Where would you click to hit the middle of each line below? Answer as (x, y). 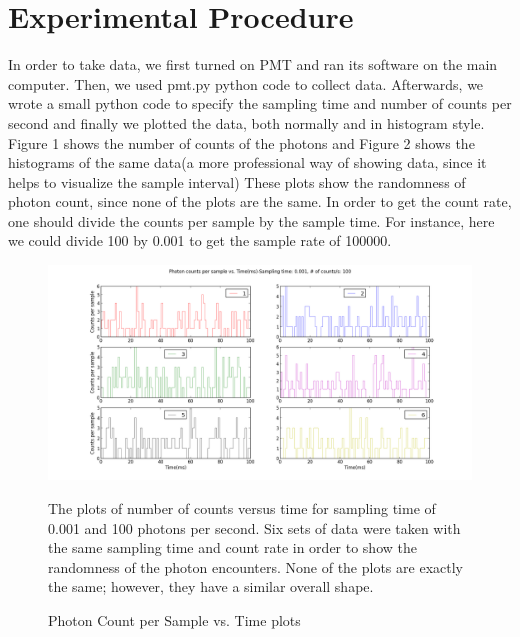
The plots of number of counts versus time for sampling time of (242, 507)
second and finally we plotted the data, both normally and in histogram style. (246, 122)
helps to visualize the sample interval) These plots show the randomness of (237, 181)
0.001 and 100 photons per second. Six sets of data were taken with (254, 527)
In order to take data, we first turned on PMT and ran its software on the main (253, 64)
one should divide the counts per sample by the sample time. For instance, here (251, 220)
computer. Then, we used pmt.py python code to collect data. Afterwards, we (246, 83)
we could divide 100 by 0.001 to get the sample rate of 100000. (200, 240)
